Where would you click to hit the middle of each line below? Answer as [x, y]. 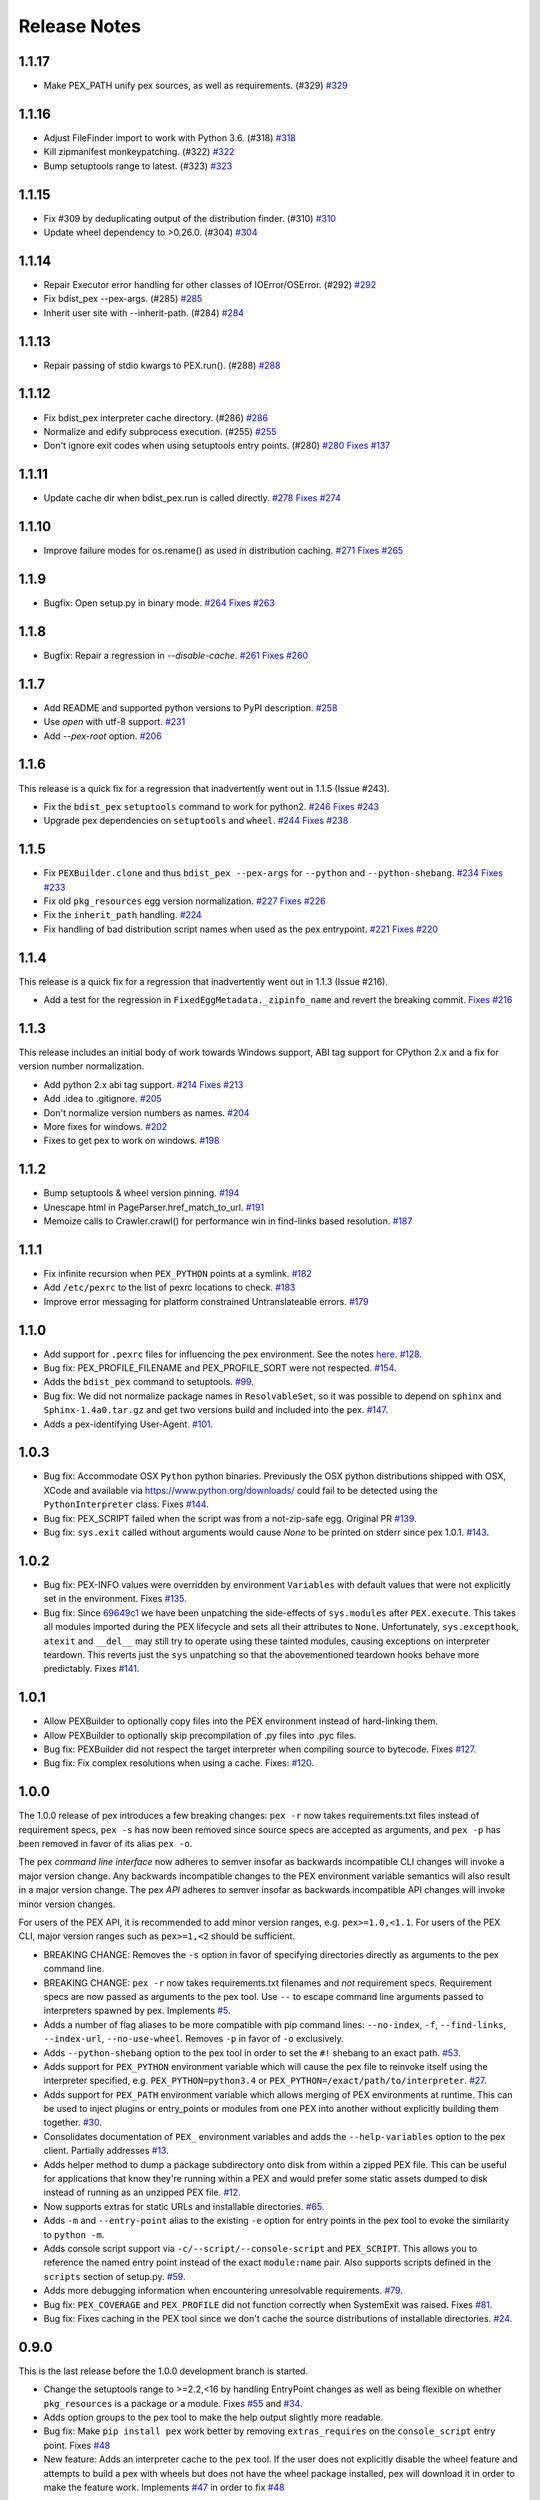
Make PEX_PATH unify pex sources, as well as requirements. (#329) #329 [196, 86]
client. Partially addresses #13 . [106, 2151]
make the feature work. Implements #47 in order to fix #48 [164, 2487]
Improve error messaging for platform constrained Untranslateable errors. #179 [206, 1301]
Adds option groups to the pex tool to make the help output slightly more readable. [213, 2417]
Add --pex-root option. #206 [102, 736]
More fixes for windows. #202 [105, 1126]
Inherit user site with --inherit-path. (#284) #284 [144, 312]
